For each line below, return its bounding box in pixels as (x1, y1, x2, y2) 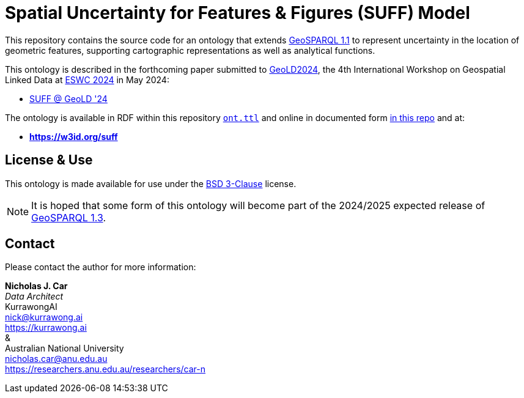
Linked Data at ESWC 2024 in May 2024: (5, 74, 169, 85)
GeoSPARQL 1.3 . (31, 211, 106, 224)
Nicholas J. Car (5, 281, 68, 292)
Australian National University (5, 343, 124, 354)
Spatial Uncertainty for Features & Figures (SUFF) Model (5, 2, 470, 23)
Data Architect (5, 291, 64, 302)
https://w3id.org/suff (29, 131, 118, 142)
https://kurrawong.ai (5, 322, 87, 333)
